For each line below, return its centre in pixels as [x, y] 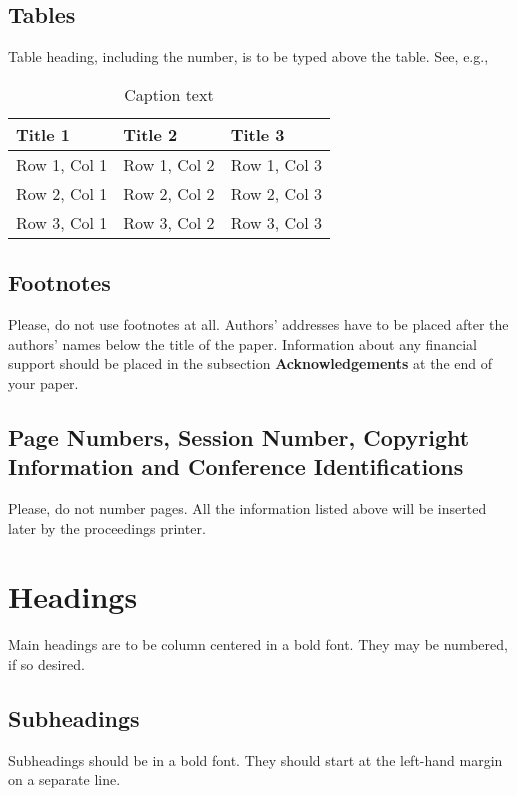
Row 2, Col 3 [276, 193]
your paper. [43, 382]
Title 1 [43, 134]
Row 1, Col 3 [276, 164]
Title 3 [257, 134]
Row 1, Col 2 [169, 164]
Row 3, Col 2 [169, 222]
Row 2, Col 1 [62, 193]
